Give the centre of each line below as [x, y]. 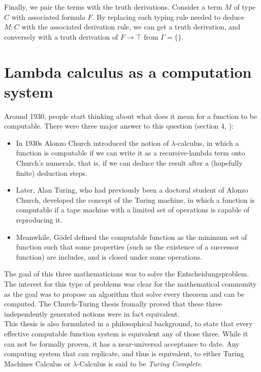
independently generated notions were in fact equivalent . [92, 313]
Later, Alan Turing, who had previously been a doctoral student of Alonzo [132, 190]
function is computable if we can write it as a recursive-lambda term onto [130, 153]
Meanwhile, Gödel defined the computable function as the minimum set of [132, 237]
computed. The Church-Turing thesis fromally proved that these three [113, 304]
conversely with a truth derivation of [61, 36]
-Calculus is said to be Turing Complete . [140, 363]
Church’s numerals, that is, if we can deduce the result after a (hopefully [129, 163]
